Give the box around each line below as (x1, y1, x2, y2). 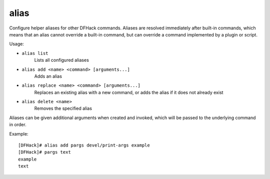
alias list (21, 50, 48, 56)
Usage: (9, 41, 24, 47)
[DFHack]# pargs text (18, 150, 71, 155)
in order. (9, 122, 27, 128)
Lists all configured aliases (34, 57, 89, 63)
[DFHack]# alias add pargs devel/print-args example (18, 143, 150, 148)
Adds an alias (34, 73, 62, 79)
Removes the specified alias (34, 105, 92, 112)
